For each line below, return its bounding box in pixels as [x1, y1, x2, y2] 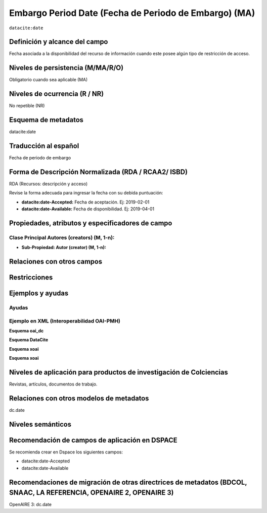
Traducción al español [9, 141, 79, 150]
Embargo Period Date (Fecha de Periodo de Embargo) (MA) [9, 7, 256, 18]
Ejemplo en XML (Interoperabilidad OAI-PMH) [9, 318, 121, 324]
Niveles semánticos [9, 420, 72, 429]
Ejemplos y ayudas [9, 289, 69, 298]
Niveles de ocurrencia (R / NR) [9, 90, 104, 98]
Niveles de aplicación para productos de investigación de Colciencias [9, 368, 228, 377]
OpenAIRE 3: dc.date [9, 502, 52, 508]
